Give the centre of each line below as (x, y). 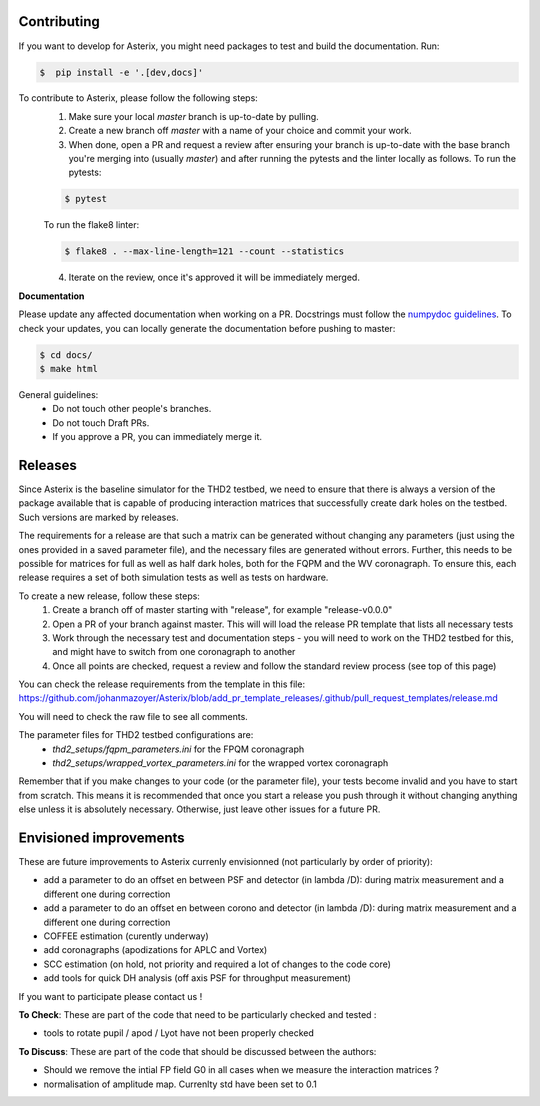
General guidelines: (58, 394)
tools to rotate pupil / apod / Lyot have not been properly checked (179, 1033)
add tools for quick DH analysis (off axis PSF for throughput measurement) (197, 978)
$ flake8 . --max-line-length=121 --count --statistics (204, 251)
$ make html (69, 368)
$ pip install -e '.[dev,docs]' (121, 72)
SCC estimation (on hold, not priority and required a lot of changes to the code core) (217, 964)
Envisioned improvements (101, 838)
